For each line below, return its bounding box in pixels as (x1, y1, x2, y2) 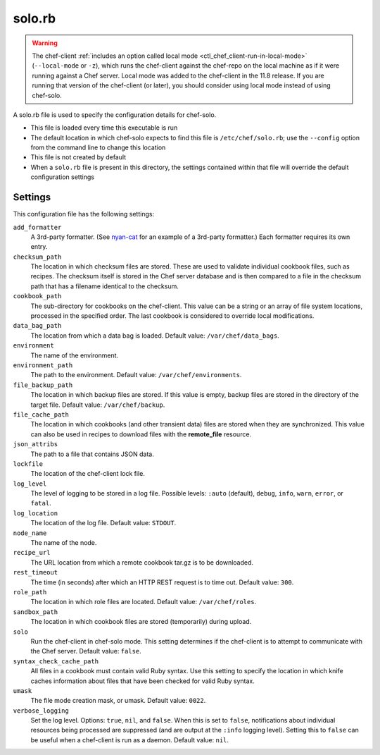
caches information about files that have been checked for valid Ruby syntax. (30, 677, 255, 685)
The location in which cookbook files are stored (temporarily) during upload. (30, 618, 252, 626)
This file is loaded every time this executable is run (30, 123, 178, 132)
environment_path (13, 362, 73, 369)
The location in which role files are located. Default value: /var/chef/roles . (30, 598, 257, 606)
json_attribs (13, 441, 58, 448)
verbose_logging (13, 706, 70, 715)
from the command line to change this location (30, 143, 166, 152)
